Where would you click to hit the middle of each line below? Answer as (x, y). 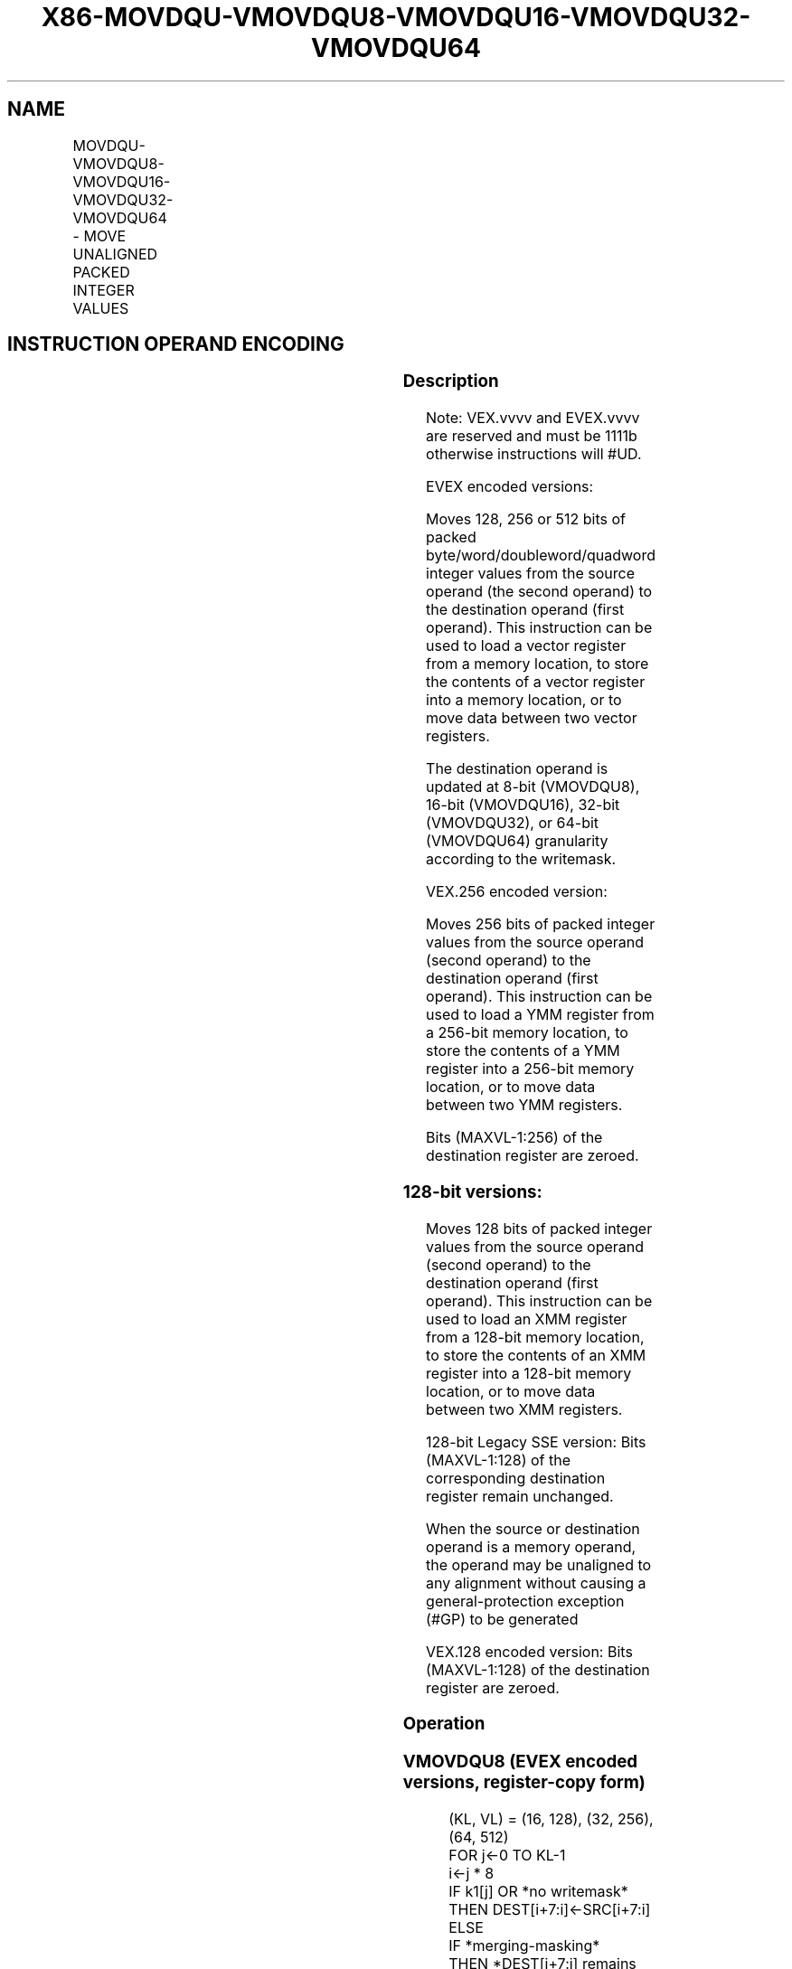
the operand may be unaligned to (539, 1564)
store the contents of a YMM (523, 1051)
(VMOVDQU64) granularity (517, 841)
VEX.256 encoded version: (517, 892)
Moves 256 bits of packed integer (541, 924)
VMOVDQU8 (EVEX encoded (520, 1762)
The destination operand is (517, 769)
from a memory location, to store (537, 664)
